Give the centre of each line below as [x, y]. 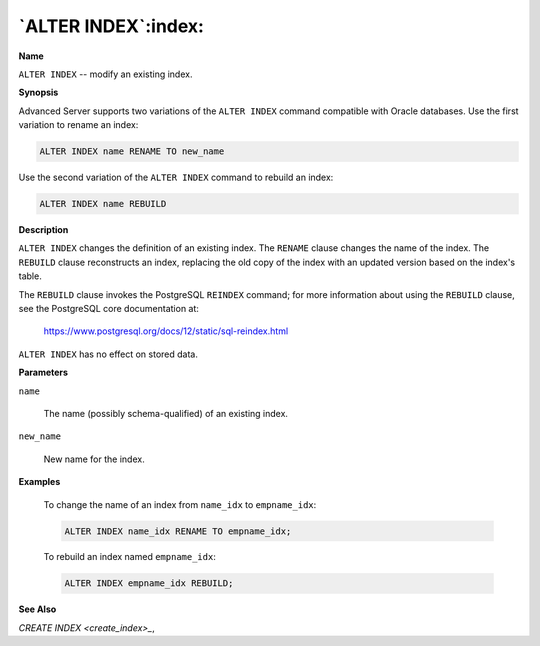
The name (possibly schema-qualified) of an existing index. [166, 413]
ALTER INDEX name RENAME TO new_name [132, 151]
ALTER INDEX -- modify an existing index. [105, 74]
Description [43, 230]
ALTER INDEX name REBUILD [103, 204]
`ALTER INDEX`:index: [111, 26]
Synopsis [38, 92]
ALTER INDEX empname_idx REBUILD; [149, 583]
